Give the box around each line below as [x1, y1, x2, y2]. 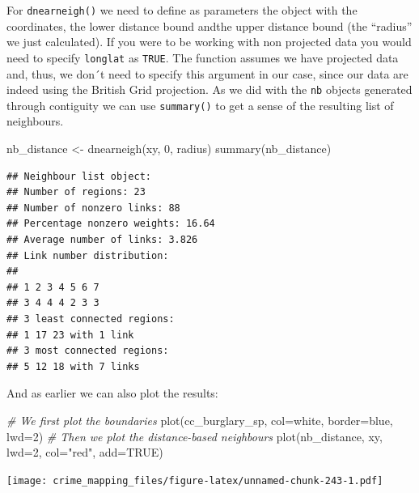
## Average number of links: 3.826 [6, 233, 198, 245]
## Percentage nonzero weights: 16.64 [6, 218, 215, 230]
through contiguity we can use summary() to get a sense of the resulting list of [6, 96, 394, 113]
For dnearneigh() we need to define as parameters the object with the [6, 2, 358, 18]
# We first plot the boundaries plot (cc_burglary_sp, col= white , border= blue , [6, 411, 393, 428]
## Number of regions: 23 [6, 186, 146, 198]
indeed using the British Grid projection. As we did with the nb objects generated [6, 81, 413, 98]
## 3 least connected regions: [6, 312, 175, 325]
